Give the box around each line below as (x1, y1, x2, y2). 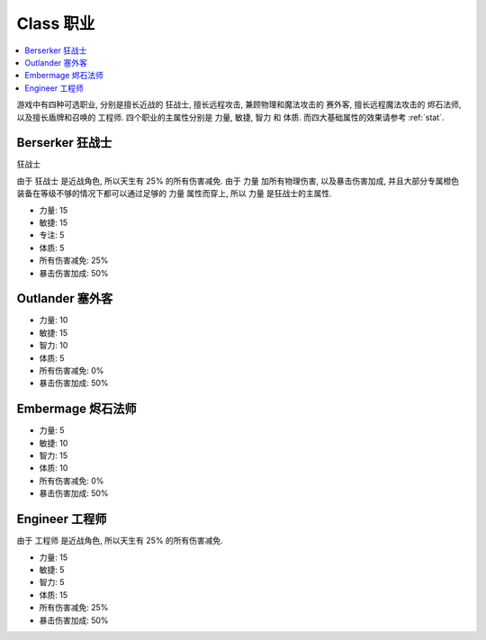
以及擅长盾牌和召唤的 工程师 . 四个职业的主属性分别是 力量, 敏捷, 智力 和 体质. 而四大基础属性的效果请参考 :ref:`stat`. (16, 112, 445, 122)
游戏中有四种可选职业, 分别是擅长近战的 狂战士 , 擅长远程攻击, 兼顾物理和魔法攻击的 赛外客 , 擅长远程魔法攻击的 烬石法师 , (16, 99, 462, 110)
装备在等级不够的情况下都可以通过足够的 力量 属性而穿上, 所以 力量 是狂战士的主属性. (16, 188, 332, 199)
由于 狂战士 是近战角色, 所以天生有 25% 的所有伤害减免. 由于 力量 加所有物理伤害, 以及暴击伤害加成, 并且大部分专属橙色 (16, 176, 460, 186)
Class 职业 (16, 14, 95, 33)
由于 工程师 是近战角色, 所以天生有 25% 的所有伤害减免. (16, 536, 224, 546)
